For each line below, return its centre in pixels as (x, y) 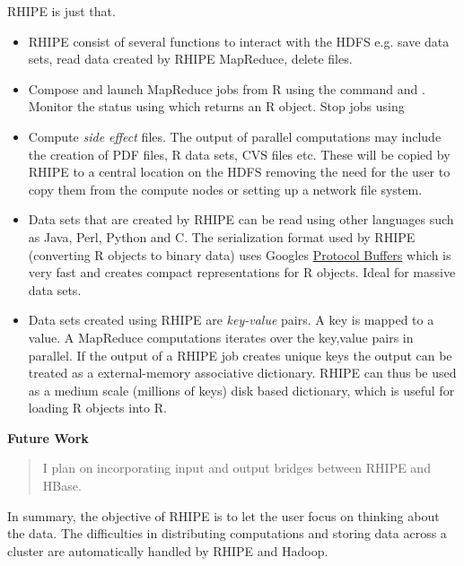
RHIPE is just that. (61, 11)
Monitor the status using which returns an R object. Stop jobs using (216, 106)
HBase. (62, 486)
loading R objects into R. (97, 408)
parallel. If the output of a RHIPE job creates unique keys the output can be (240, 355)
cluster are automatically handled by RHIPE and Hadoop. (168, 550)
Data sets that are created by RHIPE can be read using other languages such (241, 219)
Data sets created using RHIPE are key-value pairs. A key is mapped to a (231, 320)
